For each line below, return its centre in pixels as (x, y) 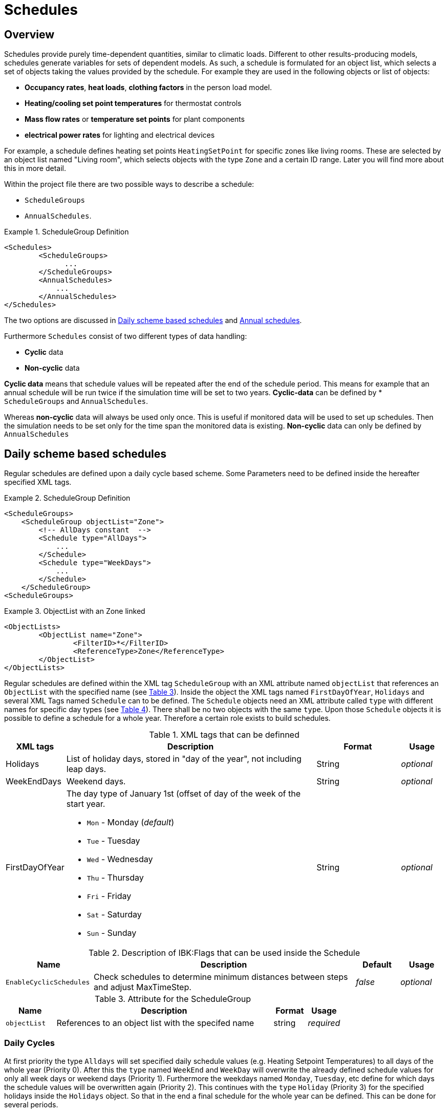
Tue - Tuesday (113, 841)
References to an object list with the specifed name (155, 1023)
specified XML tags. (38, 482)
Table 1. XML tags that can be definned (224, 735)
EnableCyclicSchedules (48, 982)
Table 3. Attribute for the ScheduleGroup (173, 999)
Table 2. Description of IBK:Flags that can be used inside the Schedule (224, 953)
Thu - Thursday (115, 878)
